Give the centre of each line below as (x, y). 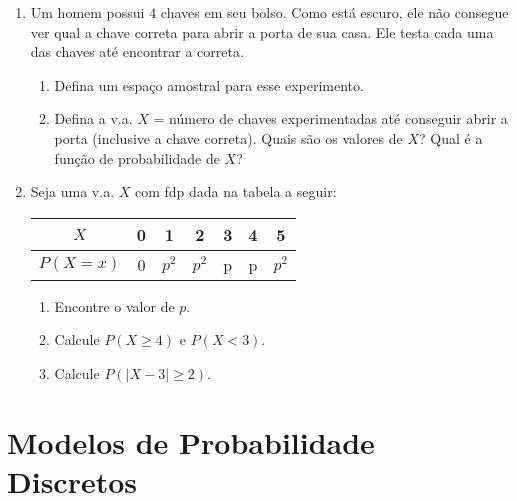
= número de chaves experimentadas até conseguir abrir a (330, 118)
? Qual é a (451, 137)
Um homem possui (87, 12)
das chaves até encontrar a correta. (137, 51)
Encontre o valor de (114, 305)
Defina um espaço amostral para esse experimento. (209, 84)
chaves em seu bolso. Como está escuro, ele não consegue (334, 12)
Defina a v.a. (93, 118)
